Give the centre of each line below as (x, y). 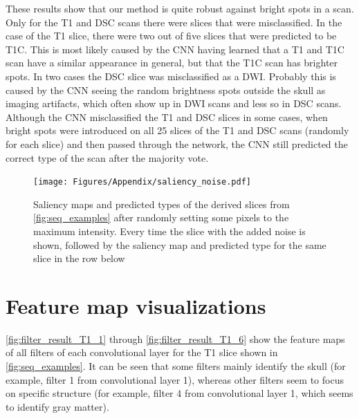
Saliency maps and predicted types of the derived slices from (162, 204)
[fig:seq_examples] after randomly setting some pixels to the (161, 217)
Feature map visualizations (136, 305)
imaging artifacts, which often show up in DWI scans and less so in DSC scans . (174, 103)
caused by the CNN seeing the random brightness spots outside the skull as (166, 90)
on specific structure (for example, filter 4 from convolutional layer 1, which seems (179, 393)
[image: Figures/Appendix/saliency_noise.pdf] (142, 182)
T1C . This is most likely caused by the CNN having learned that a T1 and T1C (175, 49)
